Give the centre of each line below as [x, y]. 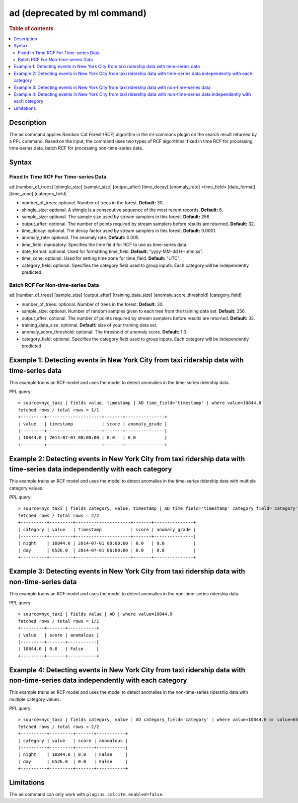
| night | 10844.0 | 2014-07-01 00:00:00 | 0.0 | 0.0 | [107, 543]
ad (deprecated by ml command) [78, 13]
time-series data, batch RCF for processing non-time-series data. [76, 148]
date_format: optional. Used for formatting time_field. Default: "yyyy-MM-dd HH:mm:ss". [112, 251]
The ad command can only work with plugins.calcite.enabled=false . [86, 795]
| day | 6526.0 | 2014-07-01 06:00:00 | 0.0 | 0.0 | [107, 550]
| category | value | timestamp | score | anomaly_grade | [107, 529]
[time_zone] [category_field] [38, 193]
